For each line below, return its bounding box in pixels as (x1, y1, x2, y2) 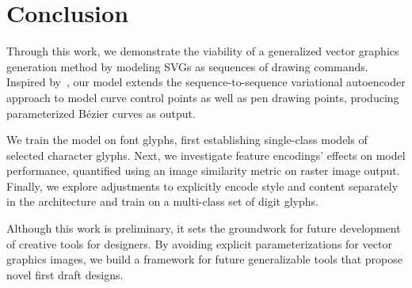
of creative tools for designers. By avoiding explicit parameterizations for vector (6, 235, 392, 252)
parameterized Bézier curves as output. (6, 104, 196, 121)
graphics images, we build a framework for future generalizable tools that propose (6, 251, 402, 267)
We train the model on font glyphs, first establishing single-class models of (6, 131, 368, 148)
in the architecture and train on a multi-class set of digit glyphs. (6, 193, 319, 210)
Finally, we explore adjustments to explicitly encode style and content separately (6, 177, 399, 194)
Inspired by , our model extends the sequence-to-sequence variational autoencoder (6, 74, 406, 90)
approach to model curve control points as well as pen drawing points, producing (6, 89, 399, 105)
